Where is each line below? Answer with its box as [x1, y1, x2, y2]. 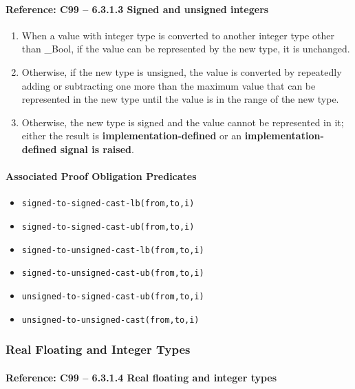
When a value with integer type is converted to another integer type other [21, 28, 334, 42]
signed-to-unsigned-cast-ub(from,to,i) [21, 268, 204, 279]
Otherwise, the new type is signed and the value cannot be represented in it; [21, 114, 344, 129]
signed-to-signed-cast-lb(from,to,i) [21, 199, 195, 209]
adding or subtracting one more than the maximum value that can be [21, 78, 316, 92]
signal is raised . [60, 141, 134, 156]
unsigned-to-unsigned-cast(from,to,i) [21, 315, 200, 325]
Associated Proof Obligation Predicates [6, 169, 197, 183]
